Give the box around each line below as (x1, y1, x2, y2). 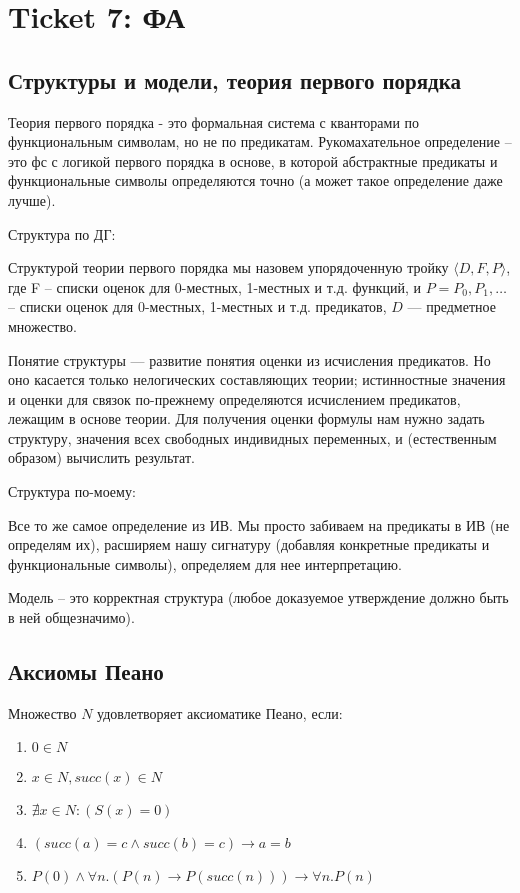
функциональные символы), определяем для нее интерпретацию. (8, 553, 402, 574)
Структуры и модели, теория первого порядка (8, 64, 461, 95)
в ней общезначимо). (8, 607, 135, 628)
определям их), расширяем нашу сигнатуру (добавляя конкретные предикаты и (8, 534, 490, 555)
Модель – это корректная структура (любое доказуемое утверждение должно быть (8, 587, 509, 608)
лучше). (8, 189, 56, 210)
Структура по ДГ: (8, 223, 116, 244)
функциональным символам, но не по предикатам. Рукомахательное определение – (8, 131, 512, 152)
